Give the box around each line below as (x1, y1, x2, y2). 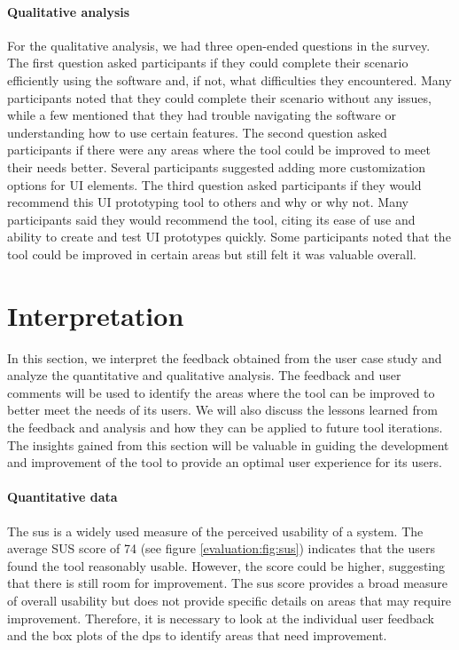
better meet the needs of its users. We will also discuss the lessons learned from (7, 400, 438, 419)
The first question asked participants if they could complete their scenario (7, 53, 408, 72)
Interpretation (7, 297, 184, 333)
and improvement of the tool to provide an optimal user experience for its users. (7, 453, 442, 472)
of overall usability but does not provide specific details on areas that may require (7, 591, 452, 609)
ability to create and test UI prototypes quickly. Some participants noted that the (7, 227, 451, 246)
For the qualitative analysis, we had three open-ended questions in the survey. (7, 36, 431, 54)
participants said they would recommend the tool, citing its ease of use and (7, 210, 416, 228)
